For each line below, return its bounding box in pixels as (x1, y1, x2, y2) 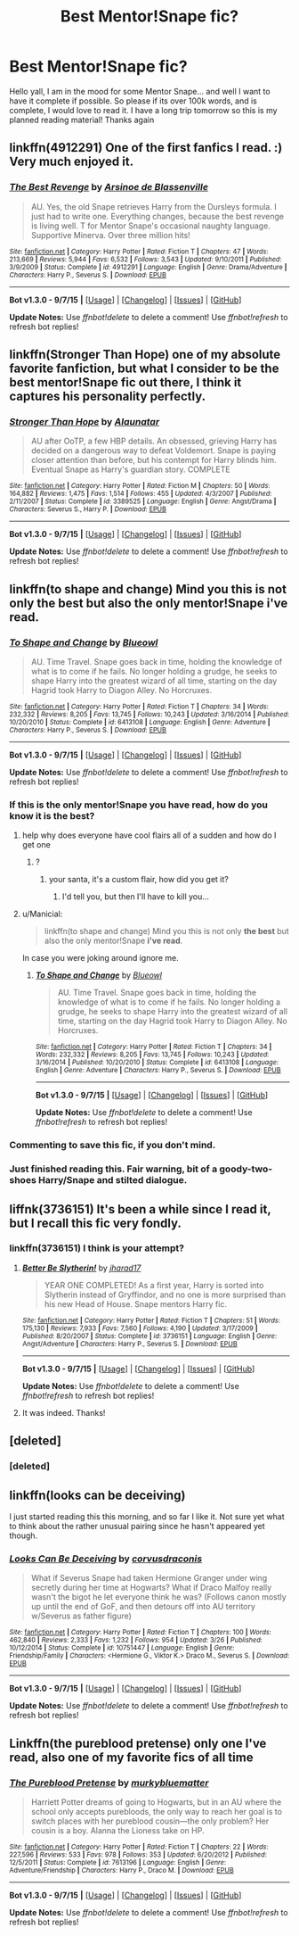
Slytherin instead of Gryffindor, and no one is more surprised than (44, 1289, 287, 1300)
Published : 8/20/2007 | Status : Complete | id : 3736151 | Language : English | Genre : (21, 1331, 278, 1340)
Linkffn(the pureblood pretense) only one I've (9, 1735, 267, 1750)
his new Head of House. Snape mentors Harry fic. (44, 1298, 227, 1309)
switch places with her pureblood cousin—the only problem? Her (30, 1816, 270, 1826)
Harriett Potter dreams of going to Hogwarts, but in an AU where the (30, 1796, 282, 1808)
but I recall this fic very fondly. (9, 1215, 182, 1230)
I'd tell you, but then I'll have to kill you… (61, 891, 209, 902)
